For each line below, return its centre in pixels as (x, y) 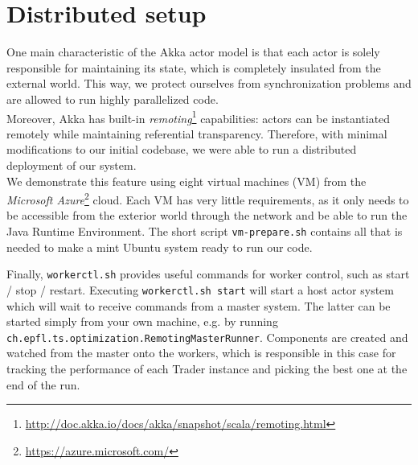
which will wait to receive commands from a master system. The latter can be (199, 305)
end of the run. (43, 384)
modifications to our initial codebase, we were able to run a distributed (182, 149)
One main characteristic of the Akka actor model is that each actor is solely (193, 52)
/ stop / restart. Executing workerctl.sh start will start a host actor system (200, 289)
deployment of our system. (72, 165)
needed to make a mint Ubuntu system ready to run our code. (160, 247)
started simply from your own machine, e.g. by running (142, 321)
